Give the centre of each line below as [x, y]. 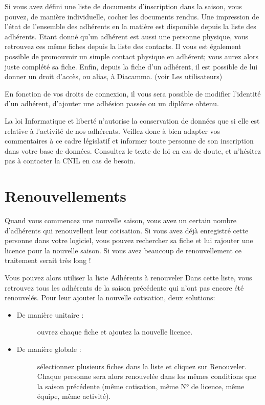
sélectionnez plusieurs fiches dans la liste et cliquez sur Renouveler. [142, 366]
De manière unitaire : [50, 314]
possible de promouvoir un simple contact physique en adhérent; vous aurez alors [132, 56]
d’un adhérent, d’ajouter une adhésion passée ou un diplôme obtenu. [112, 103]
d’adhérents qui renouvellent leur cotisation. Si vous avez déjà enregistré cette [127, 230]
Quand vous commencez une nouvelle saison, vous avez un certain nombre [121, 220]
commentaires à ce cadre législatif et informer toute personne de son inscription [129, 141]
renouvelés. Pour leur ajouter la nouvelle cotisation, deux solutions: [110, 297]
